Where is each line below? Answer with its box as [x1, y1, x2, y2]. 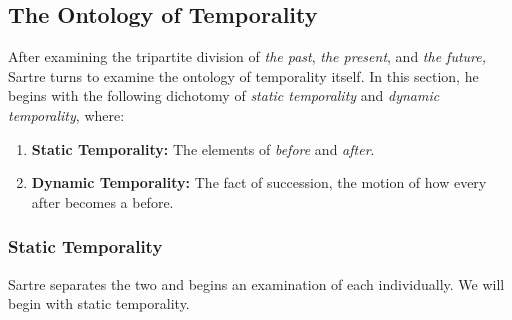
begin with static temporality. [8, 293, 190, 314]
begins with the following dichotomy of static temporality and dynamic [8, 85, 440, 106]
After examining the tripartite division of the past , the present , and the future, [8, 46, 487, 67]
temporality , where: [8, 104, 125, 125]
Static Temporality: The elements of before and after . [31, 138, 375, 159]
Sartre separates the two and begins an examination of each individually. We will [8, 273, 505, 294]
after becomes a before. [31, 191, 174, 212]
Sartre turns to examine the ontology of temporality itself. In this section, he [8, 65, 479, 86]
